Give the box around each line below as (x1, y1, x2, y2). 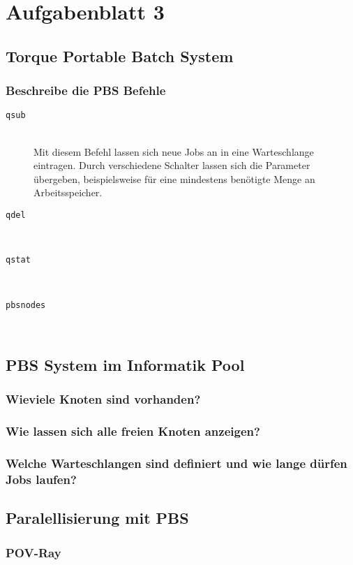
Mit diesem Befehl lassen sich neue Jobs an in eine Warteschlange (33, 144, 314, 159)
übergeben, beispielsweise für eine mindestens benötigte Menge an (33, 171, 315, 186)
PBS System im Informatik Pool (6, 354, 245, 376)
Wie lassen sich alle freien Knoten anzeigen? (6, 423, 260, 440)
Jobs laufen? (6, 471, 77, 488)
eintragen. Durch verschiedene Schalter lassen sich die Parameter (33, 158, 310, 173)
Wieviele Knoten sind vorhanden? (6, 390, 201, 408)
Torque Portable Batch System (6, 45, 234, 66)
